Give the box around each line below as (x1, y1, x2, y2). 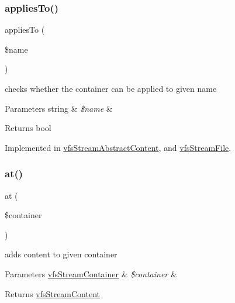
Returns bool (5, 122, 51, 134)
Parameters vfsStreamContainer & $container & (5, 267, 177, 280)
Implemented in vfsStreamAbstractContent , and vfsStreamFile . (5, 141, 231, 153)
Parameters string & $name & (5, 102, 113, 114)
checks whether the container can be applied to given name (5, 82, 217, 94)
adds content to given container (5, 248, 117, 260)
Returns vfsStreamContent (5, 287, 101, 299)
